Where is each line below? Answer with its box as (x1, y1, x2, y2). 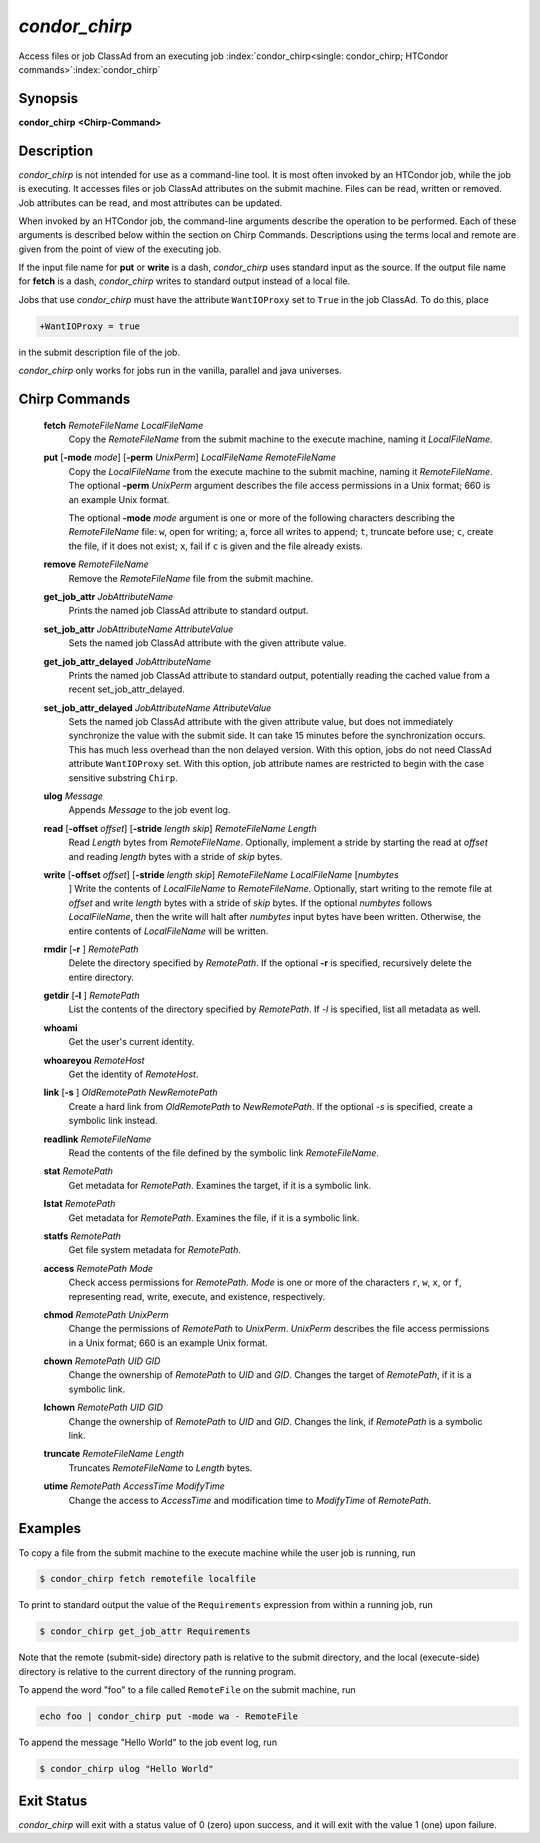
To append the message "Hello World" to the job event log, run (18, 1736, 278, 1749)
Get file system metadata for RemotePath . (68, 1244, 242, 1256)
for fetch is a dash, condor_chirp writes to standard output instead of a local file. (18, 275, 350, 287)
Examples (18, 1520, 82, 1537)
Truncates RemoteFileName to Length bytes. (68, 1461, 253, 1474)
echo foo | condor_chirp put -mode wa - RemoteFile (39, 1711, 299, 1722)
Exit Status (18, 1792, 88, 1809)
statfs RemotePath (43, 1230, 122, 1242)
